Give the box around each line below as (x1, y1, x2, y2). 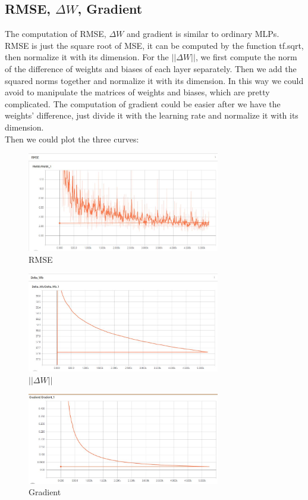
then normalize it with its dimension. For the (5, 51, 169, 63)
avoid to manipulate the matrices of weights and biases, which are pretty (5, 86, 270, 98)
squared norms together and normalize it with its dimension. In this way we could (5, 74, 304, 86)
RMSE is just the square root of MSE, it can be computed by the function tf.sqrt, (5, 39, 304, 51)
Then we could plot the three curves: (5, 132, 139, 145)
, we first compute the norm (195, 51, 297, 63)
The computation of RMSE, (5, 27, 106, 40)
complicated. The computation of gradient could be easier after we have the (5, 97, 281, 110)
